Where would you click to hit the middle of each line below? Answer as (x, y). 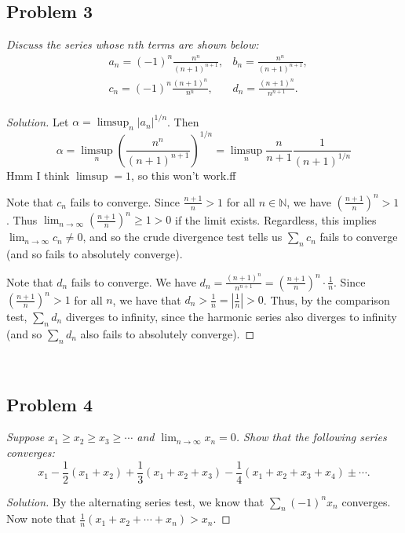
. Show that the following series (311, 437)
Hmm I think (38, 175)
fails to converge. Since (125, 201)
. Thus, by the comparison (327, 299)
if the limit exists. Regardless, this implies (275, 219)
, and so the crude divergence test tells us (182, 237)
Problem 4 (49, 404)
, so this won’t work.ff (184, 175)
